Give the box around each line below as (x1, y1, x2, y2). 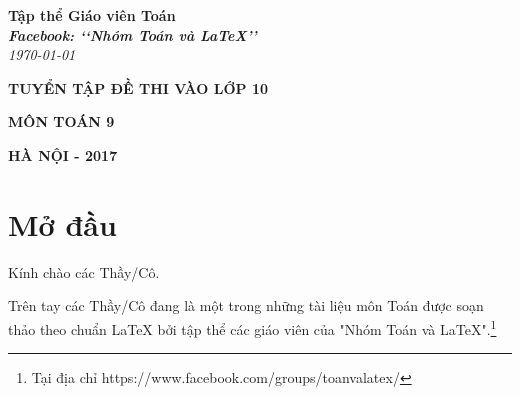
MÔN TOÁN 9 (8, 111, 115, 132)
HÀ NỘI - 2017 (8, 144, 118, 165)
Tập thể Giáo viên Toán (8, 5, 176, 25)
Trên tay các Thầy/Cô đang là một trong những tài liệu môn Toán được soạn (8, 295, 484, 316)
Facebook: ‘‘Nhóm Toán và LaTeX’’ (8, 24, 257, 45)
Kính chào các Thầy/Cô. (8, 261, 160, 282)
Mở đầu (8, 203, 117, 244)
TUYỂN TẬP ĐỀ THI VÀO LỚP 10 (8, 77, 269, 98)
